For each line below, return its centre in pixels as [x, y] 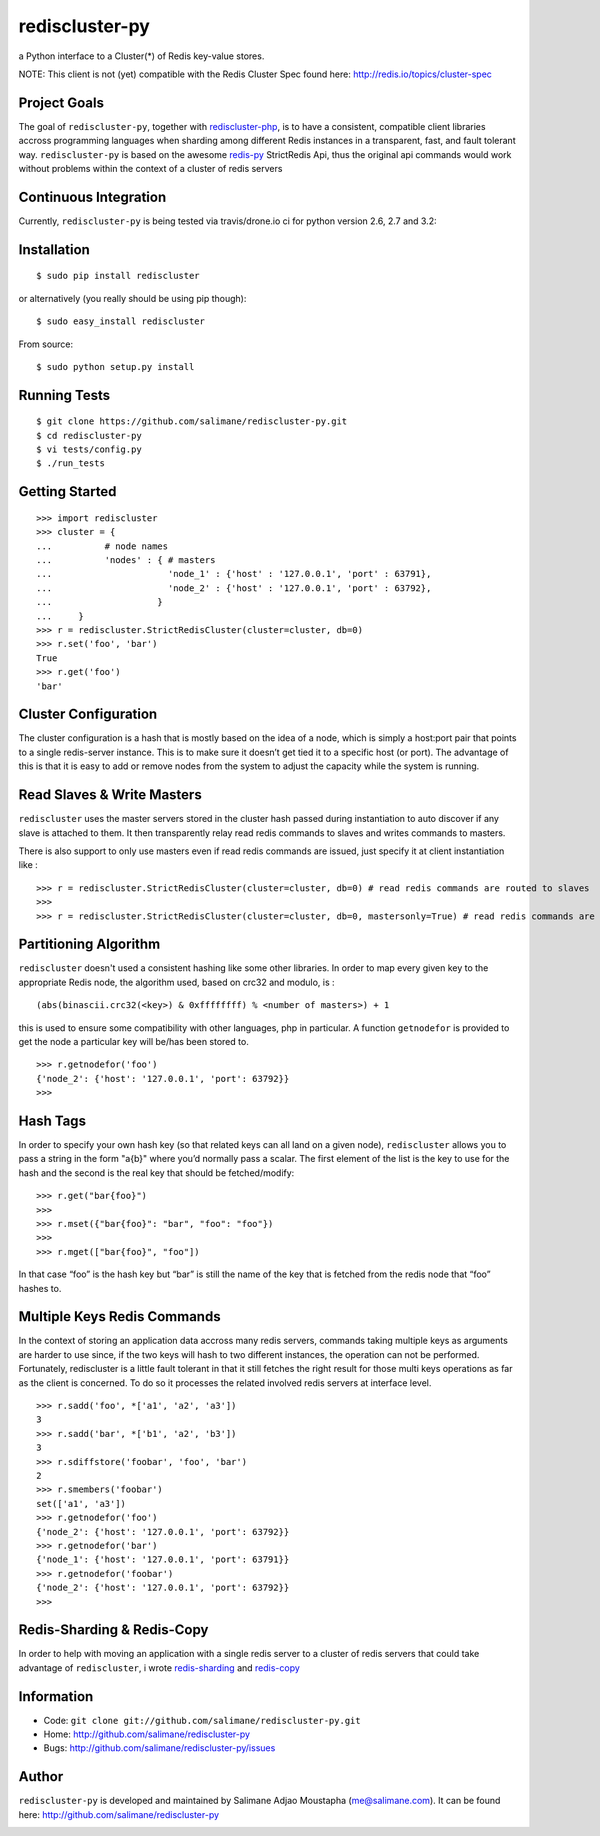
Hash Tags [52, 1120]
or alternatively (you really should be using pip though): [132, 298]
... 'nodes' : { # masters [126, 560]
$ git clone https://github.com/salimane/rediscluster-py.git [192, 421]
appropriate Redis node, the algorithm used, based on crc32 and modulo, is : [176, 982]
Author [41, 1776]
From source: [46, 344]
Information [56, 1696]
